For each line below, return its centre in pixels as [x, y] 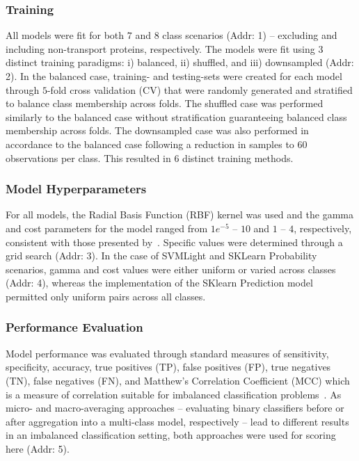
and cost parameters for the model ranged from [107, 228]
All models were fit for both [65, 35]
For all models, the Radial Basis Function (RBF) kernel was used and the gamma [179, 215]
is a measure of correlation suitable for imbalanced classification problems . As [174, 394]
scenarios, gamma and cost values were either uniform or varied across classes [171, 269]
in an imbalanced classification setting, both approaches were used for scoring [171, 435]
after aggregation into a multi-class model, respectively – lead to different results [177, 421]
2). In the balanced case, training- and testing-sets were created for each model [174, 76]
